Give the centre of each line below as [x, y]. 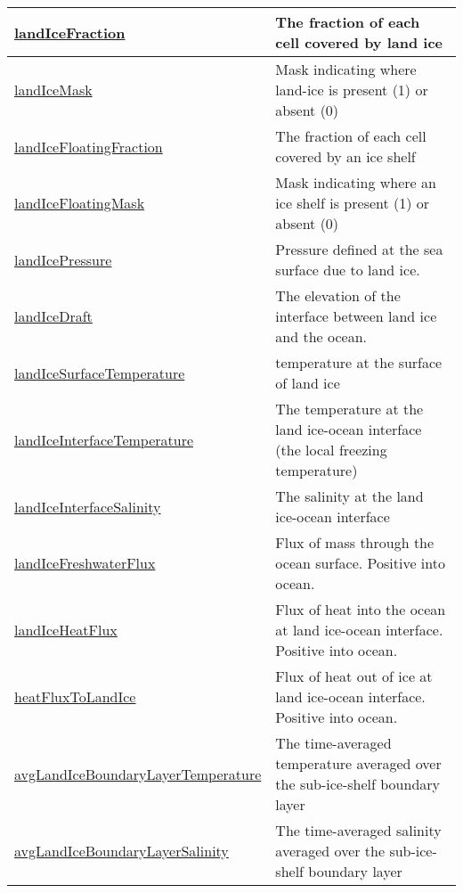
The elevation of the [338, 295]
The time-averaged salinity [358, 830]
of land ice [308, 383]
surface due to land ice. [348, 270]
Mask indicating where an [356, 182]
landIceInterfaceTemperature [104, 439]
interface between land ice [356, 316]
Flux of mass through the [355, 542]
